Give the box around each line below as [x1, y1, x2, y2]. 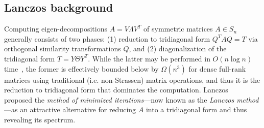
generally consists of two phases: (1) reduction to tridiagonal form [4, 33, 210, 44]
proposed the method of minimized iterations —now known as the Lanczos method [4, 94, 259, 105]
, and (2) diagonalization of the [129, 43, 227, 54]
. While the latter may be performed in [88, 53, 210, 63]
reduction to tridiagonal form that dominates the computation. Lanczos [4, 84, 228, 95]
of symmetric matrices [143, 23, 213, 34]
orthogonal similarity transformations [4, 43, 121, 54]
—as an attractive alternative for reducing [4, 104, 136, 115]
